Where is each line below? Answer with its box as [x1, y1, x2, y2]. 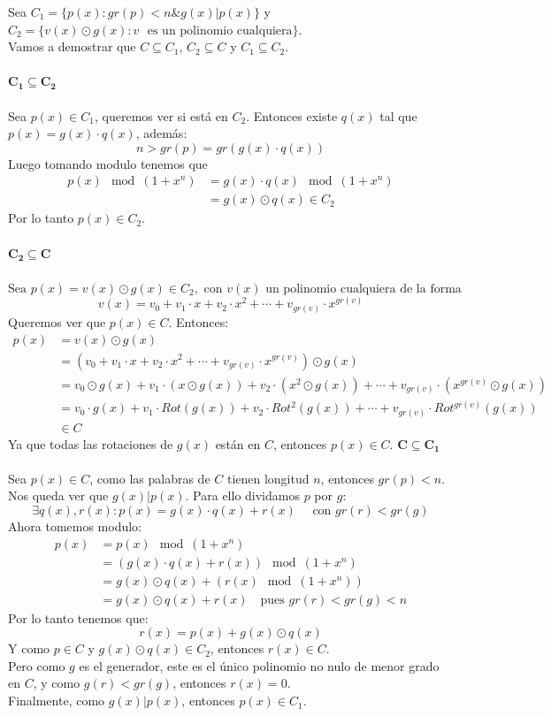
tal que [379, 106, 417, 125]
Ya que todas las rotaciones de [8, 434, 173, 453]
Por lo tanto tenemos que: [8, 608, 149, 627]
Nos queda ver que [8, 486, 109, 505]
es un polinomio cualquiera [147, 24, 293, 37]
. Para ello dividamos [185, 486, 300, 505]
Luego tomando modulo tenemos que [8, 154, 208, 172]
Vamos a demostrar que [8, 37, 136, 56]
